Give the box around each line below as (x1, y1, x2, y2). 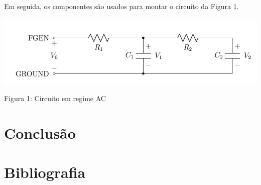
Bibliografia (4, 162, 86, 182)
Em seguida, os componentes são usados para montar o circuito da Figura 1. (4, 1, 239, 11)
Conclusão (4, 123, 76, 143)
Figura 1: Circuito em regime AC (4, 93, 106, 104)
